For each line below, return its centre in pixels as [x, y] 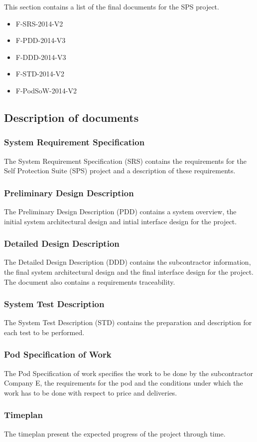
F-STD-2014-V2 [40, 74]
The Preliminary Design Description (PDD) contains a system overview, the [120, 211]
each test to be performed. [44, 332]
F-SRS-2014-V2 [39, 23]
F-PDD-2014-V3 [41, 40]
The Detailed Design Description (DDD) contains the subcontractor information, [128, 262]
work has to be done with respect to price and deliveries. [91, 392]
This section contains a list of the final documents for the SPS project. [112, 6]
